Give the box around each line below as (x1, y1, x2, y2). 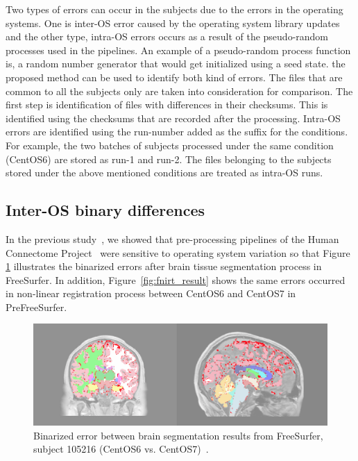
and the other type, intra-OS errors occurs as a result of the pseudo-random (6, 29, 329, 44)
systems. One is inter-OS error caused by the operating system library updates (6, 15, 340, 30)
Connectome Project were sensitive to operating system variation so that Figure (6, 245, 350, 260)
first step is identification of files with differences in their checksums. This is (6, 97, 328, 112)
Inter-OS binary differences (6, 199, 205, 221)
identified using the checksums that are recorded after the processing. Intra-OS (6, 110, 341, 125)
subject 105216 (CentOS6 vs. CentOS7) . (33, 442, 209, 456)
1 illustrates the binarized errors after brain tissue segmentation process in (6, 259, 322, 274)
